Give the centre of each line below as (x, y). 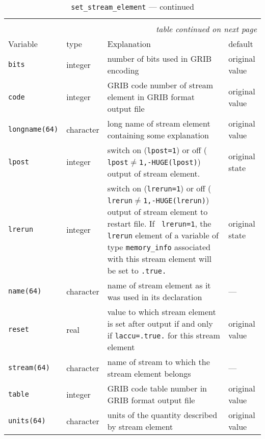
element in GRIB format (151, 97)
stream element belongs (149, 373)
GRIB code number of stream (160, 85)
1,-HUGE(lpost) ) (170, 162)
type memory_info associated (159, 247)
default (241, 44)
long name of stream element (159, 123)
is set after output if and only (160, 323)
